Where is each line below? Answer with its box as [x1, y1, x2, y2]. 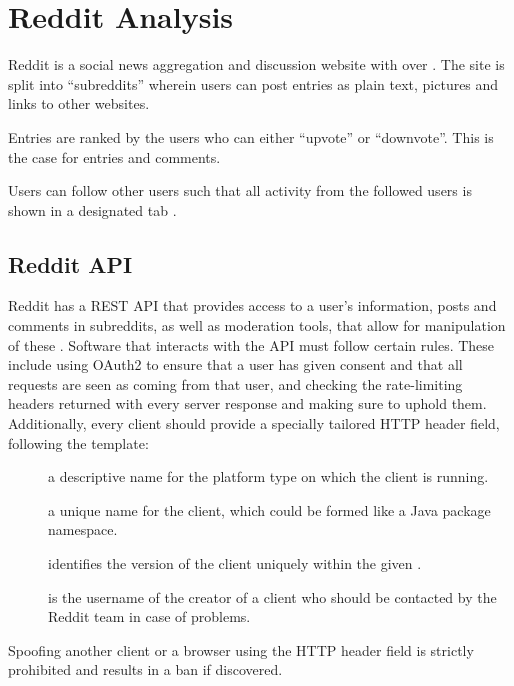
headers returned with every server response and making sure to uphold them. [8, 393, 487, 414]
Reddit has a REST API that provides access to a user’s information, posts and [8, 295, 497, 316]
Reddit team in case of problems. [48, 606, 251, 627]
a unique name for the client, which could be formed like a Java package [48, 499, 491, 520]
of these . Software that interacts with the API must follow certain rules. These [8, 334, 495, 355]
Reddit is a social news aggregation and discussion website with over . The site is [8, 54, 505, 75]
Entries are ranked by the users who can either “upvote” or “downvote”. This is [8, 126, 494, 147]
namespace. [48, 519, 118, 540]
